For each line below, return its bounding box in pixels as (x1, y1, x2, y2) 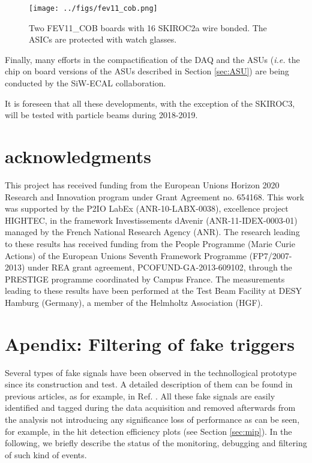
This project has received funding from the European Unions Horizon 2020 (5, 178, 280, 191)
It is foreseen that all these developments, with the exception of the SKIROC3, (5, 97, 295, 109)
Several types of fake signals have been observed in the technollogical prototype (5, 366, 297, 378)
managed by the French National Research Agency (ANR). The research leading (5, 226, 300, 238)
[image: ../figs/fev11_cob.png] (29, 4, 158, 13)
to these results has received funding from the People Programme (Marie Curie (5, 237, 295, 249)
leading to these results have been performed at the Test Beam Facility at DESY (5, 284, 302, 297)
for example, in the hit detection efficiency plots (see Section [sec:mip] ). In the (5, 425, 292, 437)
